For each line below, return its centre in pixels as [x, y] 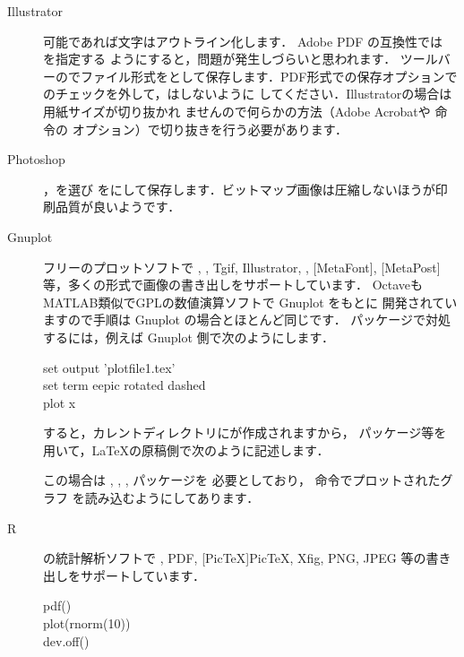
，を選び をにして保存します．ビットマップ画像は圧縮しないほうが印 [245, 189]
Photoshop [36, 159]
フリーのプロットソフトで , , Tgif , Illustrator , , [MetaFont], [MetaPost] [242, 267]
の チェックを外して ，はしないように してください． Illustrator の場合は [248, 94]
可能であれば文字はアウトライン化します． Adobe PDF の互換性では [243, 41]
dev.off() [66, 640]
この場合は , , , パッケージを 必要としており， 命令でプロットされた [242, 480]
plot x [60, 402]
